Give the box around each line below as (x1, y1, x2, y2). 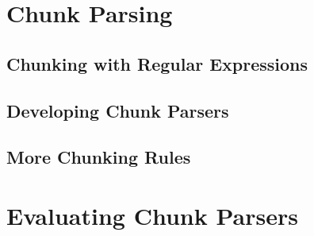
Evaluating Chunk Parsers (6, 199, 298, 231)
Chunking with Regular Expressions (6, 51, 308, 75)
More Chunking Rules (6, 145, 191, 169)
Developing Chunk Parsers (6, 98, 229, 122)
